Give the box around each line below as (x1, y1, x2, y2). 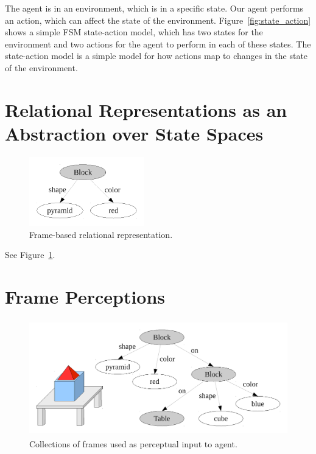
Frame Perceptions (5, 284, 166, 309)
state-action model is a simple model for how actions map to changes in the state (5, 49, 308, 62)
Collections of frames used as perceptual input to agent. (29, 437, 237, 450)
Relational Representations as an (5, 97, 287, 122)
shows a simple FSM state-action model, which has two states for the (5, 26, 263, 38)
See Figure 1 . (5, 248, 55, 261)
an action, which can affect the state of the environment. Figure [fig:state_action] (5, 13, 311, 26)
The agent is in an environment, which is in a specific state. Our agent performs (5, 2, 304, 14)
